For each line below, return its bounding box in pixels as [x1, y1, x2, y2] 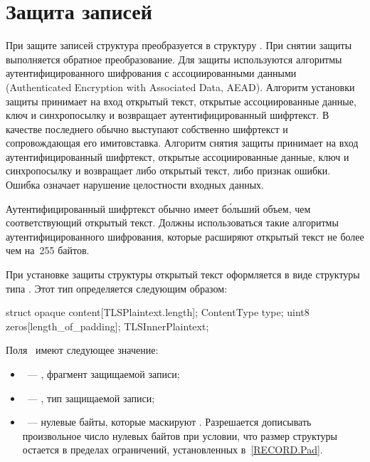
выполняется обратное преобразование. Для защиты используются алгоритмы [6, 51, 342, 66]
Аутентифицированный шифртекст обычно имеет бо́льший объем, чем [6, 201, 311, 216]
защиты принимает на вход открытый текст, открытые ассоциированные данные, [6, 93, 356, 108]
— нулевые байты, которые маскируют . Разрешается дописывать [27, 414, 312, 429]
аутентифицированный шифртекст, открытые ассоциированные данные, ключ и [6, 149, 349, 164]
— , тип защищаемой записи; [27, 390, 155, 405]
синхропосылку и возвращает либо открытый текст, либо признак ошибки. [6, 163, 331, 178]
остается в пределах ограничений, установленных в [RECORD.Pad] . [22, 442, 323, 457]
